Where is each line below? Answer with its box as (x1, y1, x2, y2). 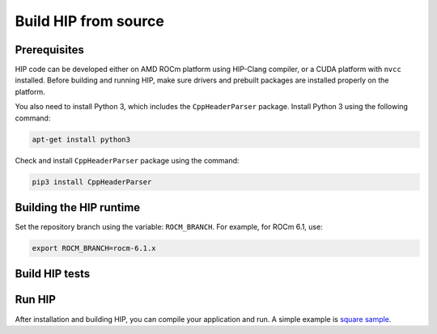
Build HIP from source (15, 12, 165, 30)
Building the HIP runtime (15, 201, 141, 214)
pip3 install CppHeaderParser (32, 177, 152, 186)
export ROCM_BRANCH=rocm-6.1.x (32, 243, 157, 253)
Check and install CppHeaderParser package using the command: (15, 155, 240, 165)
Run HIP (15, 293, 57, 307)
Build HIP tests (15, 267, 91, 281)
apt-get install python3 (32, 134, 131, 144)
